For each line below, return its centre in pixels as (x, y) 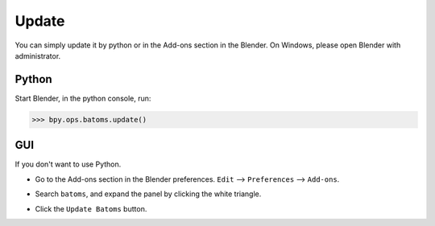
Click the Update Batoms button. (91, 208)
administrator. (38, 55)
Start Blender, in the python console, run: (83, 98)
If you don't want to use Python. (68, 164)
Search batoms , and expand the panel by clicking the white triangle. (148, 194)
